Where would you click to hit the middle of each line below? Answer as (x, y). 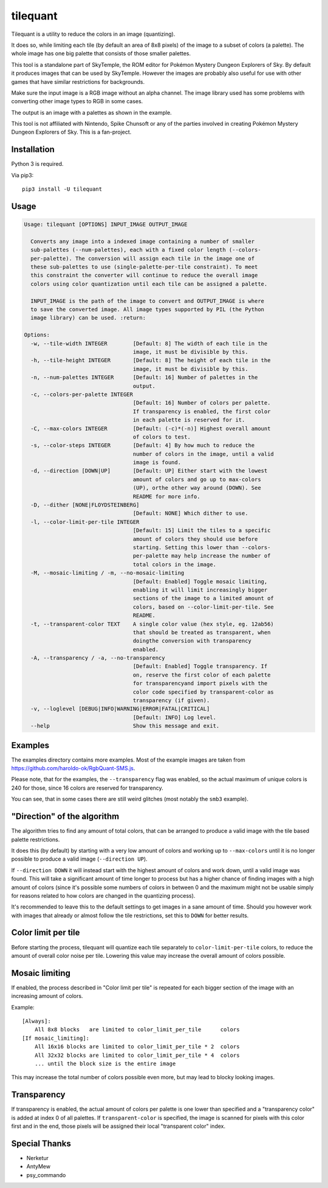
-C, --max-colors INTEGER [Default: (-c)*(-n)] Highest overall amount (151, 428)
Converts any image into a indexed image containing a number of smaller (143, 241)
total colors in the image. (175, 564)
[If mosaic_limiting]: (56, 1038)
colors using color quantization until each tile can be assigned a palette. (149, 284)
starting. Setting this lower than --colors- (202, 547)
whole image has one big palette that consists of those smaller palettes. (101, 53)
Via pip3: (22, 175)
